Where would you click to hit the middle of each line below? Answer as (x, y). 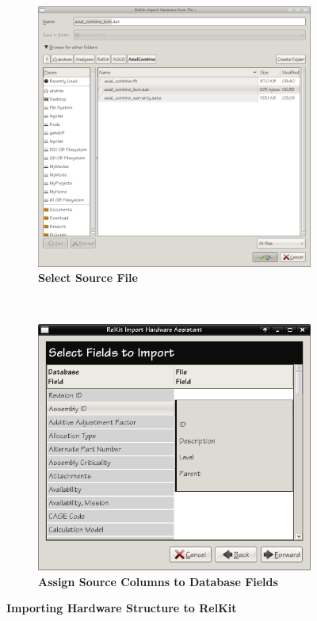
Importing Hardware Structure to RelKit (122, 608)
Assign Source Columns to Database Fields (158, 581)
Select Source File (88, 278)
